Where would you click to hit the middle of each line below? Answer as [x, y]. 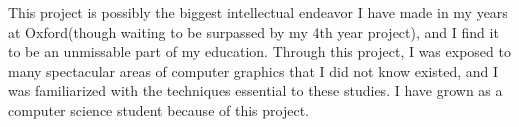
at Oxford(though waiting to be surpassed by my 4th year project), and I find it [253, 31]
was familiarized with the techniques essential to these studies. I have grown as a [255, 90]
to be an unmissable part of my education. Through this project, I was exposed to [259, 51]
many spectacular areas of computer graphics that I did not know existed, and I [253, 70]
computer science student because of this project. [158, 109]
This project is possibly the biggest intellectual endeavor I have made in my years [258, 12]
